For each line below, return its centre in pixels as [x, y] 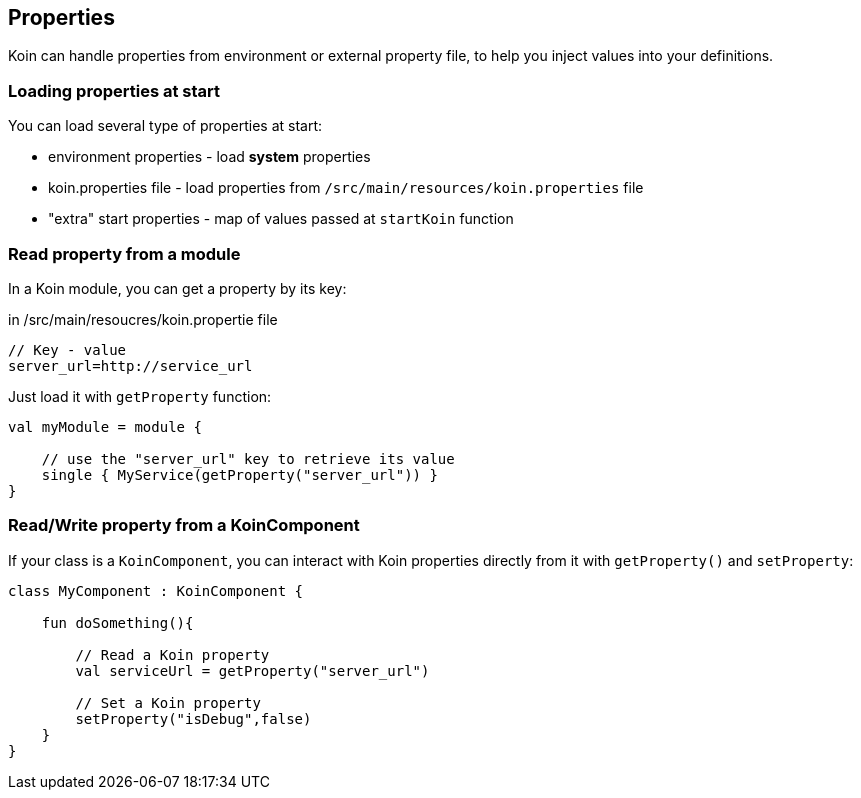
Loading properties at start [114, 90]
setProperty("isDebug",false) [193, 718]
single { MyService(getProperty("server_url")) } [239, 474]
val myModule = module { [105, 426]
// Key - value [67, 349]
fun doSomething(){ [117, 622]
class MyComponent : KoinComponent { [156, 590]
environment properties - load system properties [209, 157]
